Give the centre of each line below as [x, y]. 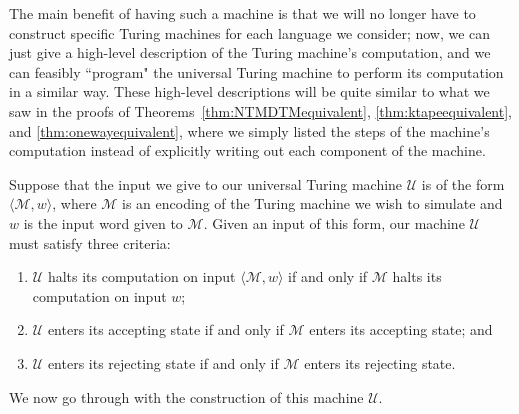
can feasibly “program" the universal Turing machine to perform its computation [256, 71]
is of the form [463, 183]
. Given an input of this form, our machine [334, 222]
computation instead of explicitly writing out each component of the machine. [247, 150]
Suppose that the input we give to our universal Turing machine [206, 183]
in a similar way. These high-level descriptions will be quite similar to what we [249, 91]
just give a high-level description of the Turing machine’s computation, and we [250, 52]
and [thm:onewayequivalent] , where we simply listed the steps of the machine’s [249, 130]
